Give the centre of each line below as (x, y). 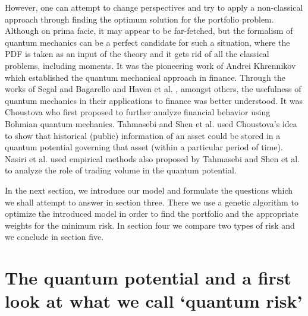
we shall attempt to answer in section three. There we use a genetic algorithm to (152, 202)
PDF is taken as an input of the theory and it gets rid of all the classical (137, 54)
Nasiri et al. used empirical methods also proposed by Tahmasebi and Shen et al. (153, 158)
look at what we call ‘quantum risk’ (154, 301)
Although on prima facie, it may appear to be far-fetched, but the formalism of (149, 31)
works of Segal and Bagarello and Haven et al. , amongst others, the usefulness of (153, 89)
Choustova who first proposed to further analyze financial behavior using (138, 112)
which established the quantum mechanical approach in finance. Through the (145, 77)
